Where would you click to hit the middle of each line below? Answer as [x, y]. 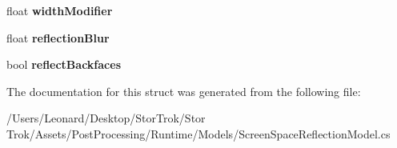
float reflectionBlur [58, 37]
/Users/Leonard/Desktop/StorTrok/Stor [106, 118]
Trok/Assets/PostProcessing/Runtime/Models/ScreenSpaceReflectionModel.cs [198, 133]
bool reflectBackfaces [64, 64]
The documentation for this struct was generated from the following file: [184, 91]
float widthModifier [60, 10]
